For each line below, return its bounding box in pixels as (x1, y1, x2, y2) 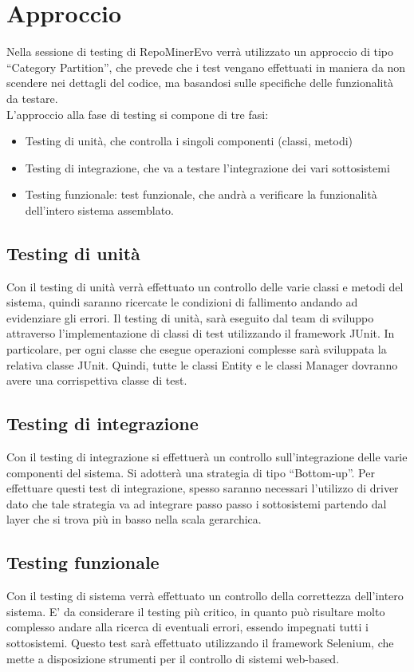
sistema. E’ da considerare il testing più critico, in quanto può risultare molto (6, 603, 385, 619)
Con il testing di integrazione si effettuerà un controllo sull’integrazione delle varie (6, 449, 408, 465)
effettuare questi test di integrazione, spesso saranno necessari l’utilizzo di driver (6, 480, 399, 496)
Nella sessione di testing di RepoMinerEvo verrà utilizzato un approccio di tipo (6, 43, 394, 60)
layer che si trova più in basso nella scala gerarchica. (6, 511, 262, 528)
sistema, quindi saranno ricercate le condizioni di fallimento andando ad (6, 294, 358, 310)
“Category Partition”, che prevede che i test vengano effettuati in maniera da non (6, 58, 406, 75)
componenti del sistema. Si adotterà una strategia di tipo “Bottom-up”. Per (6, 464, 375, 480)
